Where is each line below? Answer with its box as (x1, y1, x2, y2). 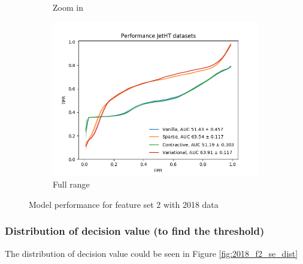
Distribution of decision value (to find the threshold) (5, 223, 265, 238)
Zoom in (53, 1, 83, 13)
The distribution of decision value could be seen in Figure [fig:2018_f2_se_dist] (5, 247, 298, 259)
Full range (53, 178, 90, 191)
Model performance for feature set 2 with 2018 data (29, 198, 219, 210)
